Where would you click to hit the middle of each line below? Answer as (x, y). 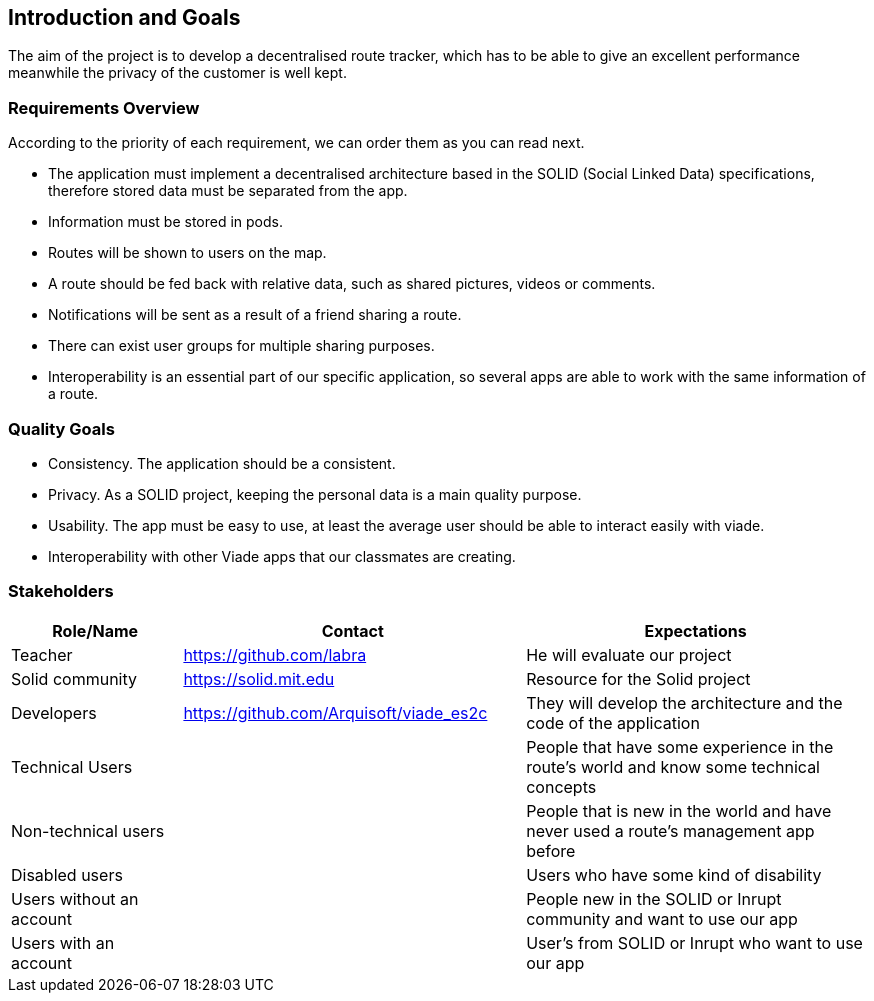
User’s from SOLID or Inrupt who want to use (694, 942)
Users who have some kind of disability (674, 874)
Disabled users (67, 874)
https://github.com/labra (275, 654)
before (551, 850)
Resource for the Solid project (638, 678)
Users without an (75, 898)
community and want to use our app (662, 918)
